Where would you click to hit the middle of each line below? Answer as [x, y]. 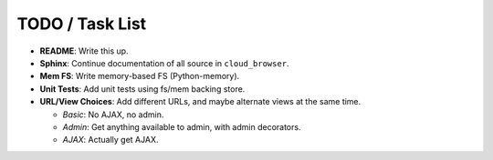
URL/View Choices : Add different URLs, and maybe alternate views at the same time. [200, 102]
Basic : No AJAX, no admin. [113, 115]
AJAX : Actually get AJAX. [110, 140]
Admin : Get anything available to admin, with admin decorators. [182, 126]
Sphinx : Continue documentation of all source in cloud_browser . [164, 63]
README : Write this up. [84, 51]
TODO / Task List [82, 24]
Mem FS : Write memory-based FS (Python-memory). [140, 76]
